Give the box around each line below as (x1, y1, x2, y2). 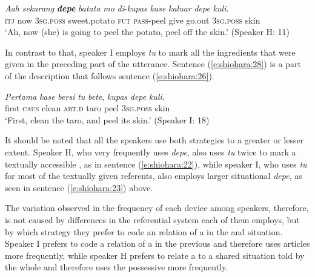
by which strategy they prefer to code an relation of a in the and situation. (5, 225, 283, 238)
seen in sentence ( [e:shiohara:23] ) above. (5, 181, 153, 194)
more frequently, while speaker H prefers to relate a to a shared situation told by (5, 249, 305, 261)
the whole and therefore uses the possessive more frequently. (5, 261, 228, 273)
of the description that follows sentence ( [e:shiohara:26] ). (5, 69, 214, 82)
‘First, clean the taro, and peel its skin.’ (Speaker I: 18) (5, 113, 210, 126)
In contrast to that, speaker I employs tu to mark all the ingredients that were (5, 45, 296, 58)
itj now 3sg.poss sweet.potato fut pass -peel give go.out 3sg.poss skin (5, 13, 260, 26)
